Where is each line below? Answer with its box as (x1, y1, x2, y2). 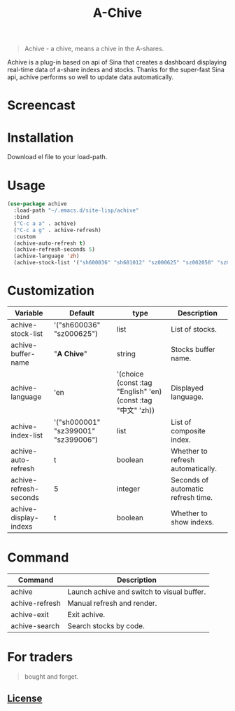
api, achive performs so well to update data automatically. (7, 73, 173, 81)
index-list (10, 430, 43, 440)
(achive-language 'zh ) (13, 252, 80, 260)
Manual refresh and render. (67, 598, 157, 608)
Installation (7, 130, 74, 145)
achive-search (10, 621, 60, 630)
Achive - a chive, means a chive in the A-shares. (24, 44, 164, 53)
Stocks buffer (171, 344, 215, 354)
